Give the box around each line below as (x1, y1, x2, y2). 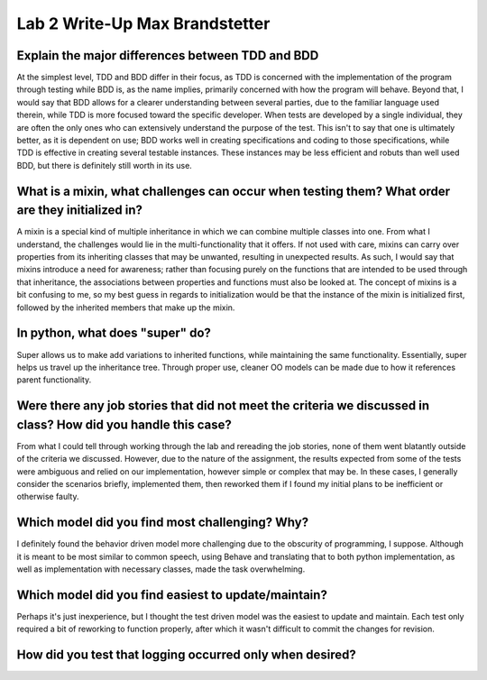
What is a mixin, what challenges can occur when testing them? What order (16, 183, 451, 198)
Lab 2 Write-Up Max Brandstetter (16, 14, 271, 33)
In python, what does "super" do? (16, 326, 212, 341)
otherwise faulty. (16, 492, 79, 502)
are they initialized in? (16, 203, 143, 218)
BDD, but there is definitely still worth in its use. (16, 160, 193, 170)
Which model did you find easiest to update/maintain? (16, 587, 328, 602)
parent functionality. (16, 374, 92, 385)
